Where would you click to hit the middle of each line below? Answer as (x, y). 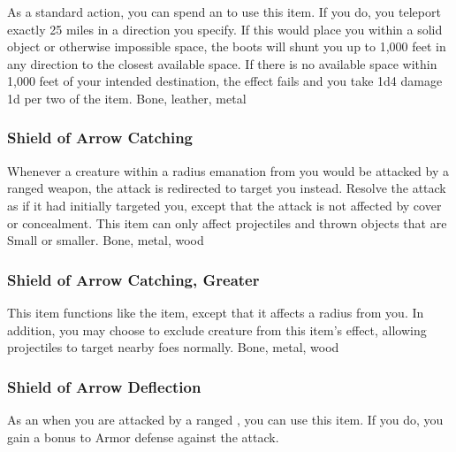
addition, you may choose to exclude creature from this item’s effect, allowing (217, 329)
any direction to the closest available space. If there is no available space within (222, 63)
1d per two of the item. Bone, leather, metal (127, 98)
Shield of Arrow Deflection (104, 386)
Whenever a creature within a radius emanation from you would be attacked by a (228, 170)
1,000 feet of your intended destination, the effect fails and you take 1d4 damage (225, 81)
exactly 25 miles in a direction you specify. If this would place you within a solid (225, 29)
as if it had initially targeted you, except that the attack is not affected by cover (224, 205)
